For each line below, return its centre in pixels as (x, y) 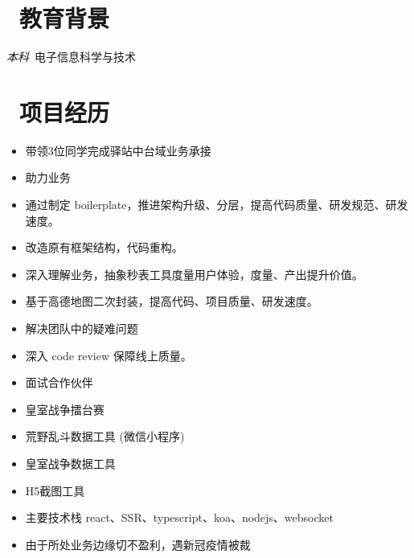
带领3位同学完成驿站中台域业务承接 (118, 150)
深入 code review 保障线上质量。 (109, 355)
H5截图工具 (55, 490)
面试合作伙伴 (59, 382)
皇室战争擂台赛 (65, 409)
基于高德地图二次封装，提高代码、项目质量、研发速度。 (172, 301)
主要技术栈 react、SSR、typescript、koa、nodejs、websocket (179, 517)
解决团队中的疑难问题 (82, 328)
